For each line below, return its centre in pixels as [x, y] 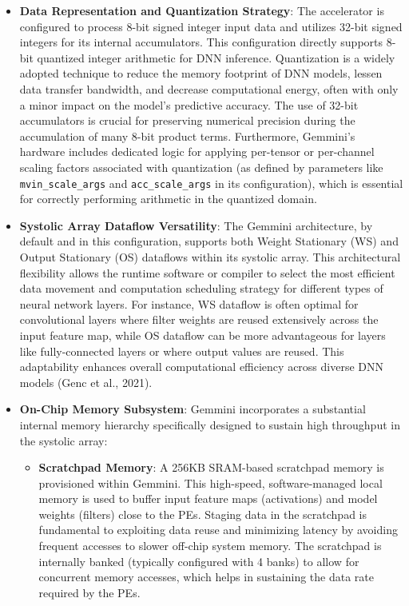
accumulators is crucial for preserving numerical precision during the [187, 120]
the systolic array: [64, 440]
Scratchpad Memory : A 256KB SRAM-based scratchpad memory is [211, 467]
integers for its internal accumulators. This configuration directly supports [201, 42]
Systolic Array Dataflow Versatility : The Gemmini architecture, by [196, 225]
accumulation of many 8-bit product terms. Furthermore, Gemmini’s [187, 136]
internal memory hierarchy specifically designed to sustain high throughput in [210, 424]
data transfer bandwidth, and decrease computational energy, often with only [209, 88]
